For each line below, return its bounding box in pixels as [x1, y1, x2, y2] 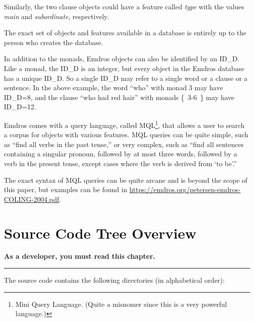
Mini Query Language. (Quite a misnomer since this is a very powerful [15, 298, 227, 309]
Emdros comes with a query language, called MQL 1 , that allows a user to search [4, 118, 245, 130]
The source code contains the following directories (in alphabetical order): [4, 275, 225, 285]
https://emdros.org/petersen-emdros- [129, 184, 241, 195]
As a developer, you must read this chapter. [4, 251, 155, 261]
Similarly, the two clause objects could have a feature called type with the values [4, 1, 244, 11]
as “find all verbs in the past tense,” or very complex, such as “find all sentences [4, 139, 244, 149]
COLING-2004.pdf [4, 194, 60, 204]
